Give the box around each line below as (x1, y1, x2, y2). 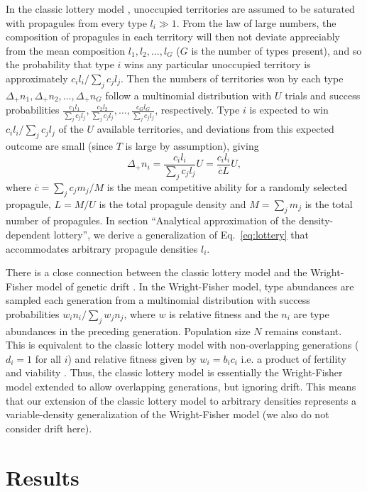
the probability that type (6, 57, 114, 72)
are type (293, 306, 329, 321)
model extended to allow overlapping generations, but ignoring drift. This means (6, 379, 356, 394)
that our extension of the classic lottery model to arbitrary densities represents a (6, 393, 356, 408)
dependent (6, 226, 51, 241)
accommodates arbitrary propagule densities (6, 241, 198, 256)
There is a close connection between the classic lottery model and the (6, 265, 307, 280)
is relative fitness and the (169, 306, 278, 321)
